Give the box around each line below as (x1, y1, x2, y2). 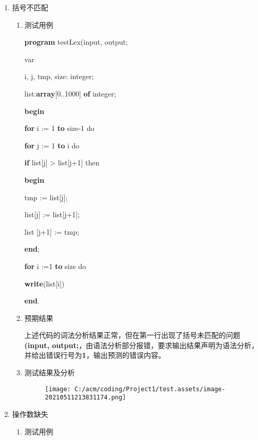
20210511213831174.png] (45, 394, 126, 401)
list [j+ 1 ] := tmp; (24, 226, 79, 237)
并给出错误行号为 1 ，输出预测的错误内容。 (24, 350, 165, 360)
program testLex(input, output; (24, 36, 128, 47)
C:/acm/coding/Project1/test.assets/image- (74, 385, 226, 393)
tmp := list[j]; (24, 192, 68, 202)
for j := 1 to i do (24, 140, 80, 150)
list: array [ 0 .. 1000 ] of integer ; (24, 88, 116, 99)
